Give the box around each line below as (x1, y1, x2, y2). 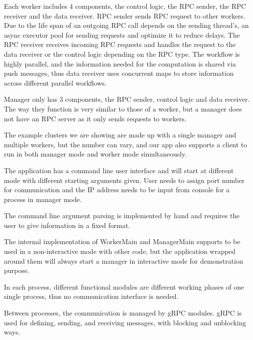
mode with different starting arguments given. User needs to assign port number (4, 175, 245, 185)
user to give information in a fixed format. (4, 220, 131, 230)
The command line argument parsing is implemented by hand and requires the (4, 210, 240, 221)
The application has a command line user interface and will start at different (4, 165, 234, 175)
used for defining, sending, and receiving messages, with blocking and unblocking (4, 317, 246, 327)
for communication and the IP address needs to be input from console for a (4, 184, 230, 195)
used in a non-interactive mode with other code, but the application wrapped (4, 246, 236, 256)
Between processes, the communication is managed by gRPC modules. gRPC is (4, 308, 242, 318)
